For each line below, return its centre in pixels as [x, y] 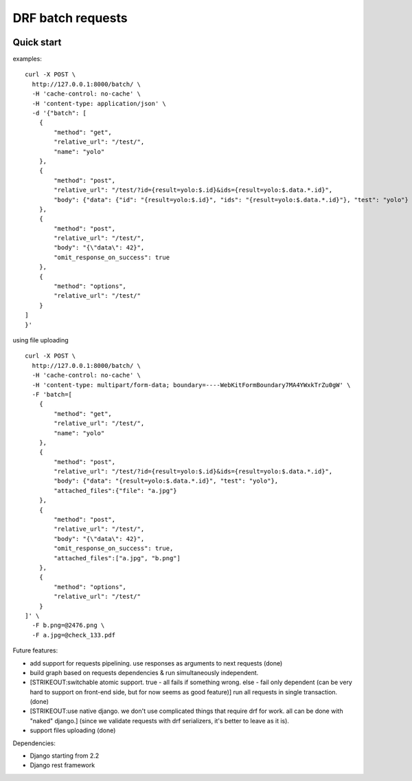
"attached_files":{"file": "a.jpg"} [116, 491]
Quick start [37, 42]
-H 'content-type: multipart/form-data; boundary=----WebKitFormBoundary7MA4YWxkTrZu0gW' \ [191, 385]
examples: [27, 59]
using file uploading [41, 340]
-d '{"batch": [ [59, 113]
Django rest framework [62, 765]
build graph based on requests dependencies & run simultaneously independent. [144, 672]
